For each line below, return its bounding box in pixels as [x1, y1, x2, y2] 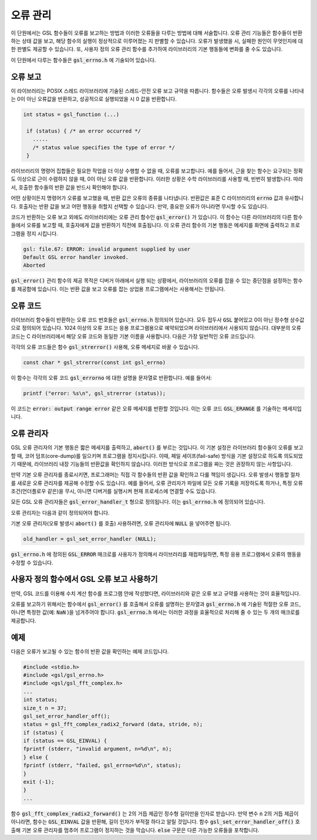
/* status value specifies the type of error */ [32, 144, 176, 151]
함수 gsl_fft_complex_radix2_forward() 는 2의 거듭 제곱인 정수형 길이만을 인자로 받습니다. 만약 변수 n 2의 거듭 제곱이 [11, 810, 299, 817]
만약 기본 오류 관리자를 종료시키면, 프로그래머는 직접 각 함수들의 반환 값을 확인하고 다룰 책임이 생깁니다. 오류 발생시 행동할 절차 [11, 471, 301, 478]
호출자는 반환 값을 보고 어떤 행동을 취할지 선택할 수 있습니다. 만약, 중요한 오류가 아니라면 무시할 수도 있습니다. [18, 203, 269, 210]
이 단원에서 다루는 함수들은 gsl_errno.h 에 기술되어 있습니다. [11, 56, 156, 63]
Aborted [23, 262, 45, 269]
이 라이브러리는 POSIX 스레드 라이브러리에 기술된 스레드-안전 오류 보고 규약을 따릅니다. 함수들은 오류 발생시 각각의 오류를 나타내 [11, 87, 305, 94]
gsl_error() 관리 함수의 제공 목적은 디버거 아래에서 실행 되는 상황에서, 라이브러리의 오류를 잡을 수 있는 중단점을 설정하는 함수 [11, 277, 303, 284]
